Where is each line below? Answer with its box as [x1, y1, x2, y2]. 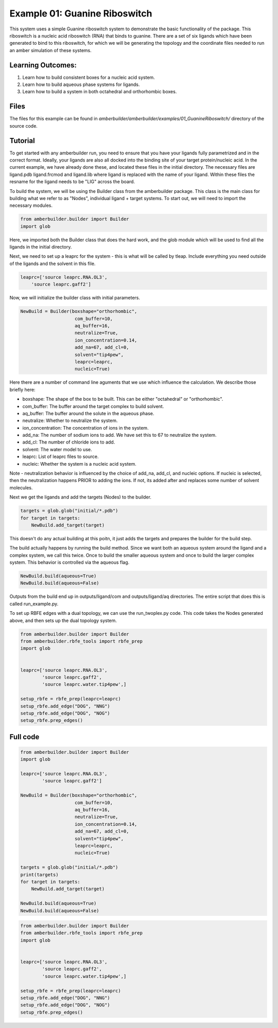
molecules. [9, 484, 33, 491]
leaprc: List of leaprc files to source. [22, 453, 99, 460]
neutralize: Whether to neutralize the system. [22, 417, 118, 424]
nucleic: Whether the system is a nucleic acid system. [22, 460, 136, 467]
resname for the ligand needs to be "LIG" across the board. [9, 179, 135, 185]
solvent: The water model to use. [22, 446, 92, 452]
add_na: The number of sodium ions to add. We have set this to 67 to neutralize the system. [22, 432, 217, 438]
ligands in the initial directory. [9, 244, 72, 250]
